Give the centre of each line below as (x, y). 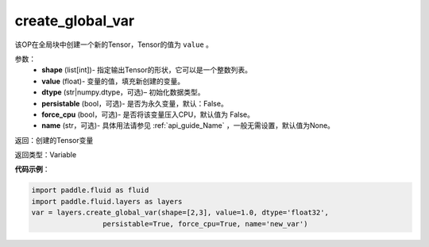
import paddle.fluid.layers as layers (107, 201)
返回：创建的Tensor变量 (54, 140)
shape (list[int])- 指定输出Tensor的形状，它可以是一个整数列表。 (147, 70)
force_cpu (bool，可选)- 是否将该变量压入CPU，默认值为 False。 (148, 114)
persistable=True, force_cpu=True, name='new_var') (205, 224)
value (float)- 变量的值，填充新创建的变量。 (113, 81)
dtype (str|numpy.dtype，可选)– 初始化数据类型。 (123, 92)
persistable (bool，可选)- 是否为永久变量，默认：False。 (135, 103)
